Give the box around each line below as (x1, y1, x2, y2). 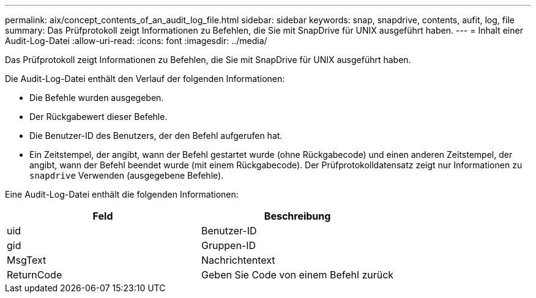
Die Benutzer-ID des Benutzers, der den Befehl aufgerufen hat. (29, 130, 283, 141)
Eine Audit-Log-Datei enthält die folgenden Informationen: (5, 189, 239, 199)
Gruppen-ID (201, 239, 256, 251)
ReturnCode (7, 269, 62, 281)
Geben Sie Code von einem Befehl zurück (201, 269, 394, 281)
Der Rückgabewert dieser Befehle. (29, 111, 168, 122)
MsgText (7, 254, 47, 266)
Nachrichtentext (201, 254, 275, 266)
